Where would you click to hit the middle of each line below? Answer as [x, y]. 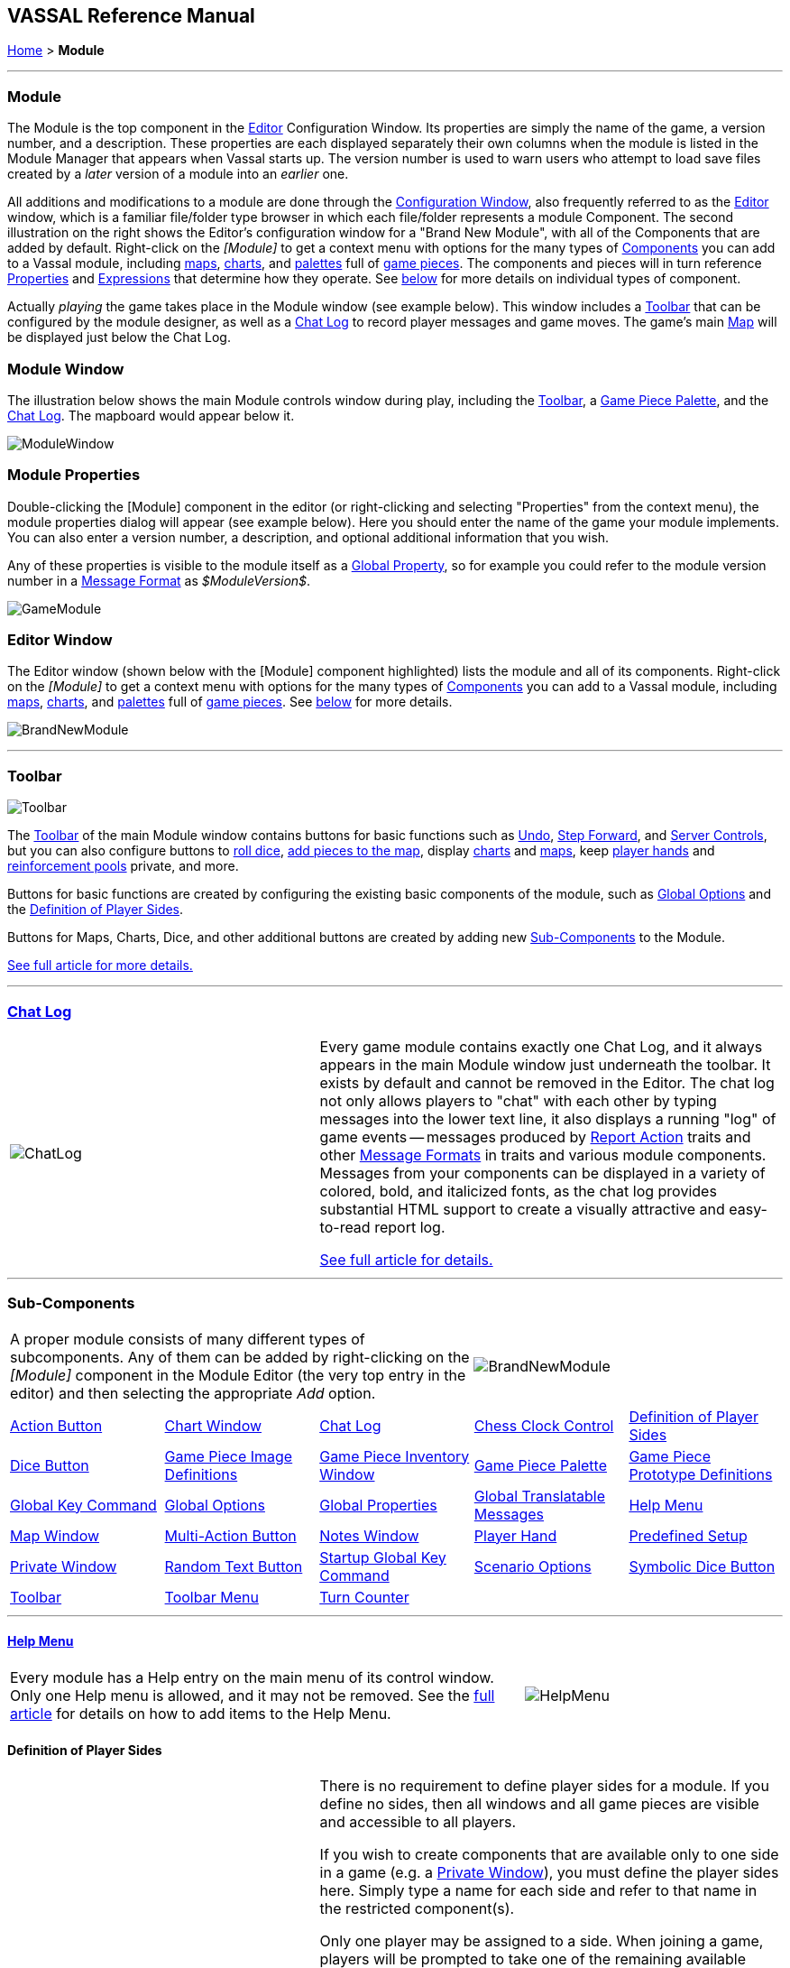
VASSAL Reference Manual [131, 16]
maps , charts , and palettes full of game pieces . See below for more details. [230, 702]
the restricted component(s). [417, 1909]
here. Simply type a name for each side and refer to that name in [538, 1891]
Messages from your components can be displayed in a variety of [542, 1173]
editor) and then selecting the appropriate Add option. [193, 1393]
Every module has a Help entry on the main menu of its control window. [252, 1677]
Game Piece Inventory [395, 1456]
